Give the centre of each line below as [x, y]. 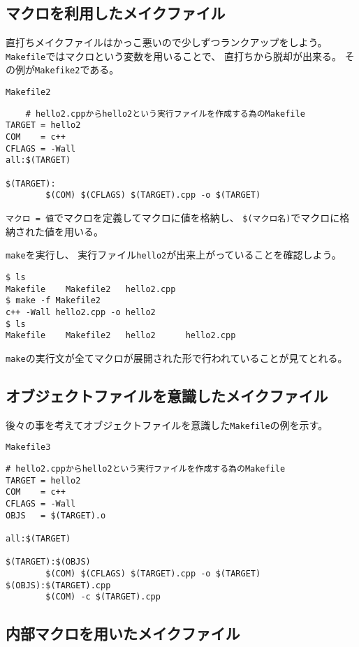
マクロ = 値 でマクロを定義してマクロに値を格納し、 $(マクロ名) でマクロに [173, 218]
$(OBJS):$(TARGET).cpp [58, 585]
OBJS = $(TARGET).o [56, 515]
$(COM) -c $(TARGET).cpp [103, 597]
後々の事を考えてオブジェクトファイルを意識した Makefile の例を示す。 [167, 424]
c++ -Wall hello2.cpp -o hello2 [81, 312]
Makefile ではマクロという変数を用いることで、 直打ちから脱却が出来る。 [174, 56]
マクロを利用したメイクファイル [116, 13]
